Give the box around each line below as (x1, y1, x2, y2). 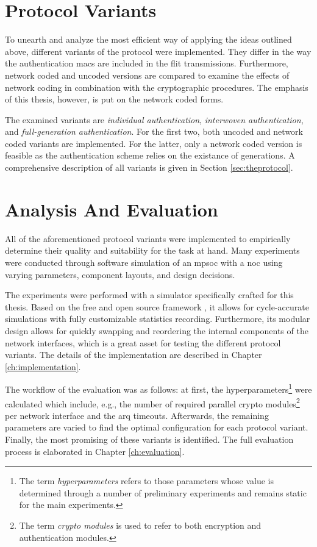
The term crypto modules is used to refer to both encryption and (19, 518, 262, 531)
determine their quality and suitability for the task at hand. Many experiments (5, 244, 300, 257)
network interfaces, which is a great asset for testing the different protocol (5, 336, 281, 349)
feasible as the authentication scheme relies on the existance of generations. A (5, 149, 295, 162)
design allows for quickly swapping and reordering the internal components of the (5, 324, 308, 337)
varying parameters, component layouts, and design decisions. (5, 268, 235, 281)
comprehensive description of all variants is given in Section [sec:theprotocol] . (5, 161, 293, 174)
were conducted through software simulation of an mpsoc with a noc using (5, 256, 283, 268)
